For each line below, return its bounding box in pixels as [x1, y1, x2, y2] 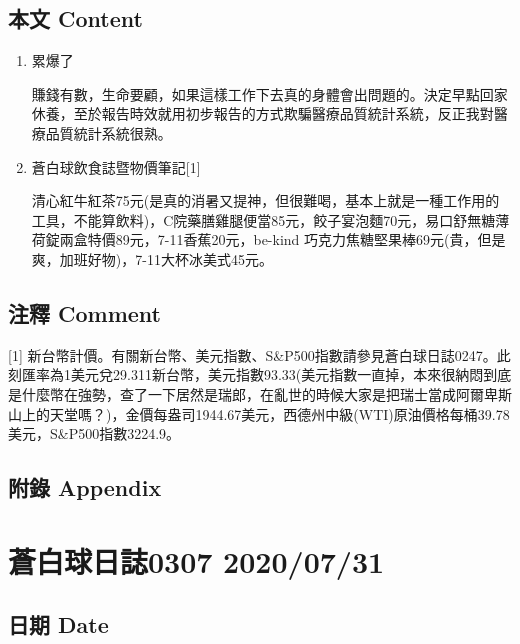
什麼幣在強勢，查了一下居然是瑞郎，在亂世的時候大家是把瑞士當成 [21, 383, 456, 404]
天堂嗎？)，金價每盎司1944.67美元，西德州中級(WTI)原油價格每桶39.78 [49, 403, 510, 424]
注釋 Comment [8, 297, 162, 328]
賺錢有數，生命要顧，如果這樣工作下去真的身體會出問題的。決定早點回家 [31, 83, 508, 104]
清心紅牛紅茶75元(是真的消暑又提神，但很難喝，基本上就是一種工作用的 [31, 190, 500, 211]
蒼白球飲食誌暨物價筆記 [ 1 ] [31, 156, 201, 177]
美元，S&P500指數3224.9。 [8, 423, 181, 444]
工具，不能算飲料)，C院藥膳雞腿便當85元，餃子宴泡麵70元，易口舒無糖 [31, 209, 496, 230]
